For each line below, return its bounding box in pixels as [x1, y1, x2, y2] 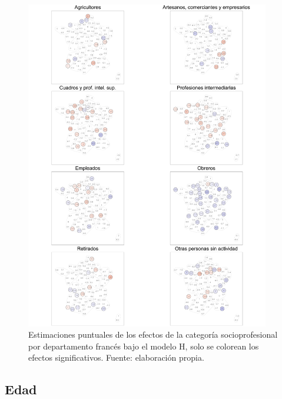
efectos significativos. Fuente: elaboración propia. [28, 351, 204, 364]
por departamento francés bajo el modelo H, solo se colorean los [28, 339, 259, 352]
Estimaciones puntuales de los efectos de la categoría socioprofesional [28, 328, 278, 341]
